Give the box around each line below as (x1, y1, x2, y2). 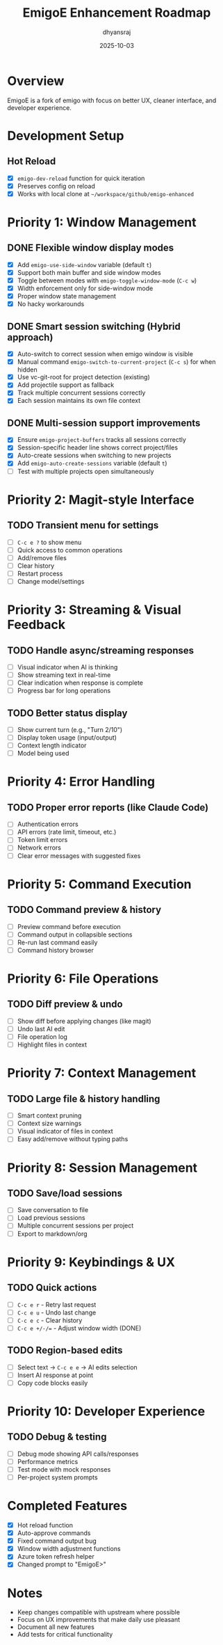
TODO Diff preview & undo (7, 999, 123, 1010)
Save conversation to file (17, 1206, 89, 1214)
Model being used (17, 749, 69, 758)
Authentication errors (17, 820, 79, 829)
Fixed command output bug (17, 1536, 97, 1545)
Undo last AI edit (17, 1024, 65, 1033)
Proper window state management (17, 292, 117, 301)
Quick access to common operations (17, 546, 123, 554)
